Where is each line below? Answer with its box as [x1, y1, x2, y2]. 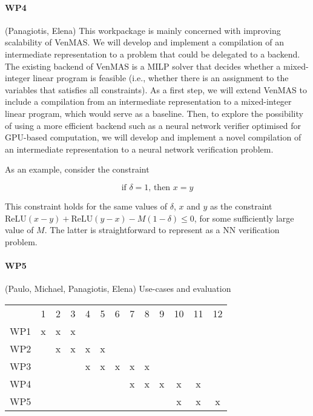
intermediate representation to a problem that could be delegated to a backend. [5, 47, 300, 60]
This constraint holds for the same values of [5, 199, 168, 212]
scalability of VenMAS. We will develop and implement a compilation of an [5, 36, 284, 48]
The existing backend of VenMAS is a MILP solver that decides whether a [5, 59, 281, 72]
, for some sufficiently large [194, 211, 294, 224]
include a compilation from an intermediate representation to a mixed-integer [5, 95, 292, 108]
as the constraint [209, 199, 272, 212]
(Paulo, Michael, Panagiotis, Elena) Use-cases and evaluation [5, 282, 231, 295]
